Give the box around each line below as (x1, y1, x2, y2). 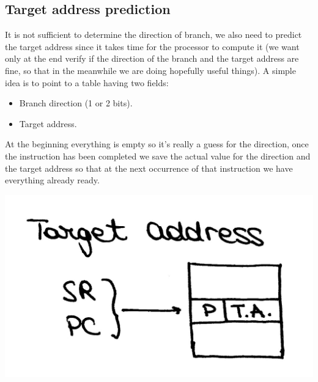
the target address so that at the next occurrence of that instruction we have (5, 161, 293, 174)
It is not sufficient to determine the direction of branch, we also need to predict (5, 28, 302, 41)
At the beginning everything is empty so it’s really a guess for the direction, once (5, 138, 309, 150)
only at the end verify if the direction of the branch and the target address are (5, 52, 299, 65)
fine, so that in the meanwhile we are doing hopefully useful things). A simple (5, 64, 296, 76)
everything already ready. (5, 174, 100, 186)
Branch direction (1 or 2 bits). (19, 97, 133, 109)
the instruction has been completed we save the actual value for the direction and (5, 149, 311, 162)
